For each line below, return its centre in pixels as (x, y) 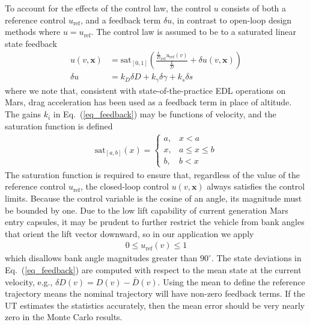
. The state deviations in (256, 258)
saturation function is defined (59, 125)
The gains (23, 114)
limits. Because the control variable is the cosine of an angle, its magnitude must (153, 198)
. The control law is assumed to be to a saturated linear (194, 32)
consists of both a (254, 8)
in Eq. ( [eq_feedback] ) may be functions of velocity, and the (165, 114)
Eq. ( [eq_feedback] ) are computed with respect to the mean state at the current (153, 270)
